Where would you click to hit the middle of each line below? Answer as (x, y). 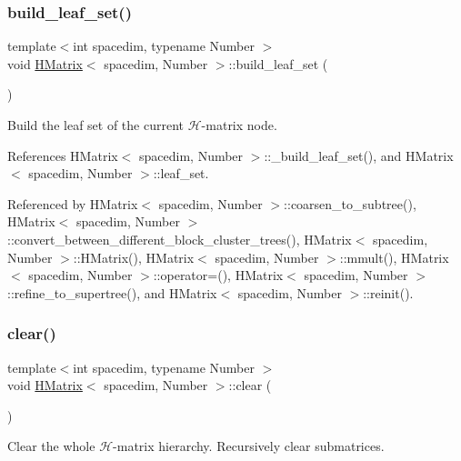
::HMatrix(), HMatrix (134, 257)
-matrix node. (239, 125)
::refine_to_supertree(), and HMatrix (112, 292)
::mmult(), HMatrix (394, 257)
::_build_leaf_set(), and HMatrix (359, 155)
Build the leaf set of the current (96, 125)
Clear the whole (51, 446)
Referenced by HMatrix (73, 203)
